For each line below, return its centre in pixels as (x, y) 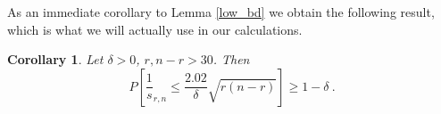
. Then (231, 59)
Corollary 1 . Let (55, 59)
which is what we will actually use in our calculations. (155, 29)
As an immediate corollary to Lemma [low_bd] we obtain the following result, (221, 12)
